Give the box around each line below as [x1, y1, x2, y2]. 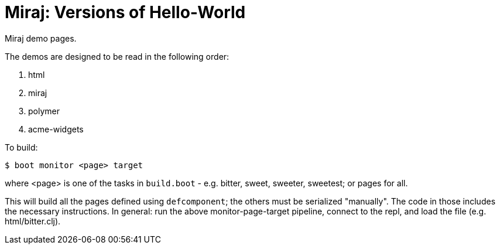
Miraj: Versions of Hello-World [5, 2, 246, 22]
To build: [5, 142, 38, 152]
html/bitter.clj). [5, 216, 61, 226]
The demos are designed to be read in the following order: [5, 51, 230, 62]
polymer [28, 105, 60, 116]
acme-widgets [28, 124, 84, 134]
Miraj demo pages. [5, 33, 77, 43]
